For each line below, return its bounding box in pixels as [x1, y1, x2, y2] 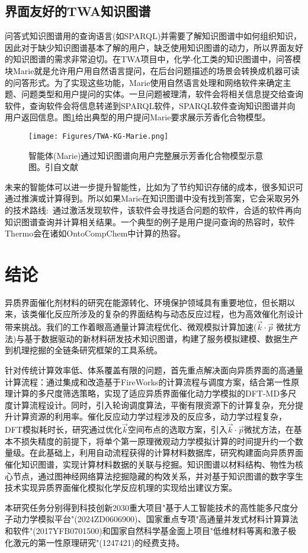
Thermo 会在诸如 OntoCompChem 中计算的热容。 [5, 227, 186, 239]
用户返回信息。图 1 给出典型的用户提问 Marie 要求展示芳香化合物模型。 [5, 111, 271, 123]
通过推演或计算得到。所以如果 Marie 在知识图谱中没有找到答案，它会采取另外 [5, 192, 300, 204]
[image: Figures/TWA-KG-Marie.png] [28, 132, 169, 140]
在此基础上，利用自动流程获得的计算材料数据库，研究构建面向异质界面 [29, 446, 303, 459]
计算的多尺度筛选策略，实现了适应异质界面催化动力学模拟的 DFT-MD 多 [12, 387, 288, 399]
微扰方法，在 [243, 423, 294, 436]
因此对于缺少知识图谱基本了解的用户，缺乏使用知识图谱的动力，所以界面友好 [5, 41, 303, 53]
